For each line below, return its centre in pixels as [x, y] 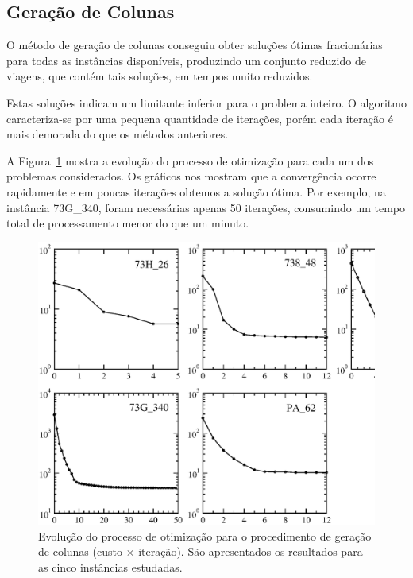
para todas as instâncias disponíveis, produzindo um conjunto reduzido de [186, 60]
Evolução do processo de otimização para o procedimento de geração [205, 535]
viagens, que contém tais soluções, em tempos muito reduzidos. [160, 76]
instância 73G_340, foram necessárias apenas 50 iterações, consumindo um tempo [206, 207]
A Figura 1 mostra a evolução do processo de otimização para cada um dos [190, 160]
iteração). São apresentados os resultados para [251, 551]
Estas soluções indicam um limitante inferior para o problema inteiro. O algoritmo [206, 102]
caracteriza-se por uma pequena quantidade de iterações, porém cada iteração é [200, 118]
